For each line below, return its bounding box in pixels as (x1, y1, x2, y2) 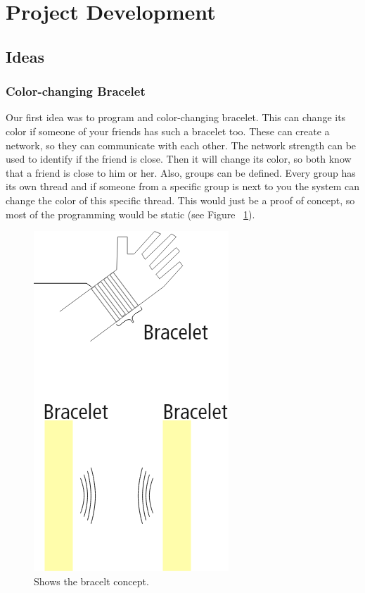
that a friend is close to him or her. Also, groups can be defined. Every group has (6, 165, 356, 180)
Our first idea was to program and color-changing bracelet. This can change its (6, 110, 346, 125)
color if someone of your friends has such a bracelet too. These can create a (6, 123, 330, 138)
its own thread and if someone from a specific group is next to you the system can (6, 179, 359, 194)
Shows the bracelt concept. (34, 573, 149, 588)
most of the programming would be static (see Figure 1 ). (6, 206, 255, 221)
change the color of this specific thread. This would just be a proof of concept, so (6, 192, 355, 207)
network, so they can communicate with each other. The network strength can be (6, 137, 357, 152)
